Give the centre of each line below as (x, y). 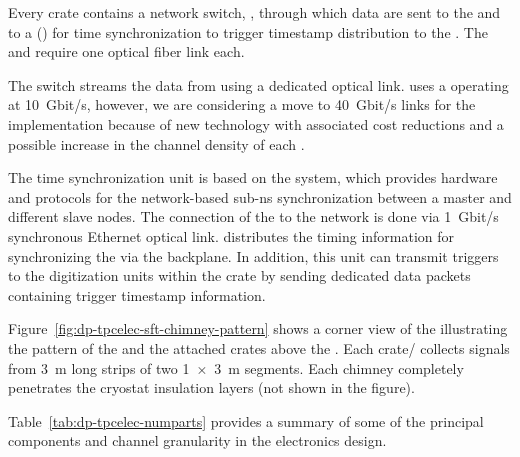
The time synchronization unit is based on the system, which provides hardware (253, 177)
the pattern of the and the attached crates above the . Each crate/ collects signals (259, 347)
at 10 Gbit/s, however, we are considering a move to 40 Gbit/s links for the (242, 104)
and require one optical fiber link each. (126, 51)
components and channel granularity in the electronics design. (197, 440)
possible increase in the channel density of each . (156, 143)
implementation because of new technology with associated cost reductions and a (256, 123)
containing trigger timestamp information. (137, 294)
